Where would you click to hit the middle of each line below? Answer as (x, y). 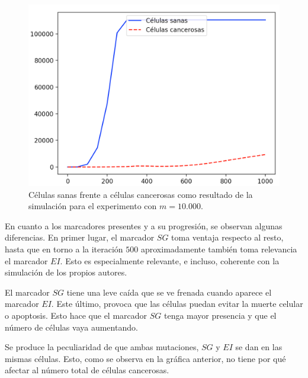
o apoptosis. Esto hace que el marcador (76, 315)
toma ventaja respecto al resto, (227, 237)
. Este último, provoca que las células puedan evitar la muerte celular (177, 304)
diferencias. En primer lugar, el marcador (80, 237)
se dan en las (259, 347)
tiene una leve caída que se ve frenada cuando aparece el (169, 292)
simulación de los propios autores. (66, 272)
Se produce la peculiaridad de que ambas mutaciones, (102, 347)
